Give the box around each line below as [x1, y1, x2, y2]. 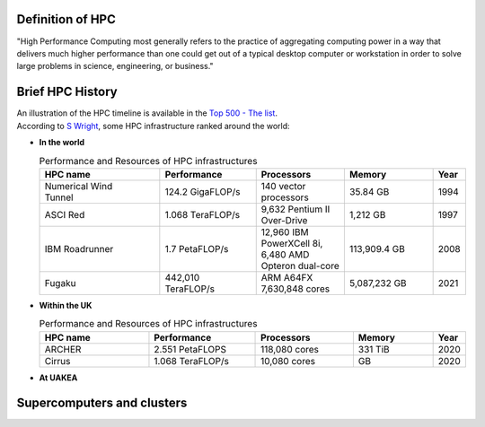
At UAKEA [39, 372, 78, 383]
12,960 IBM [260, 225, 309, 238]
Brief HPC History [16, 84, 118, 100]
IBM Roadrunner [44, 242, 114, 255]
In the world [39, 136, 85, 147]
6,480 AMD [260, 248, 310, 260]
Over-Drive [260, 213, 308, 226]
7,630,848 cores [260, 283, 331, 295]
